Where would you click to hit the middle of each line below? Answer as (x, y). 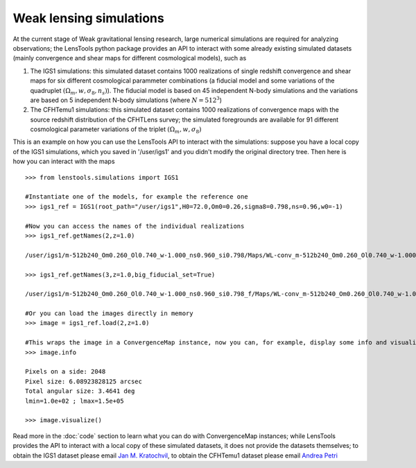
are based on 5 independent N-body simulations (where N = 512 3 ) (126, 100)
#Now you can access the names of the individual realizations (135, 226)
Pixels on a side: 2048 (66, 372)
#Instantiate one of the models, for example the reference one (137, 197)
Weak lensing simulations (88, 18)
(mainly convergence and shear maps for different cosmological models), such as (130, 58)
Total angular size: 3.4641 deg (80, 391)
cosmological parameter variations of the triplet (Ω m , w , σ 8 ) (116, 130)
